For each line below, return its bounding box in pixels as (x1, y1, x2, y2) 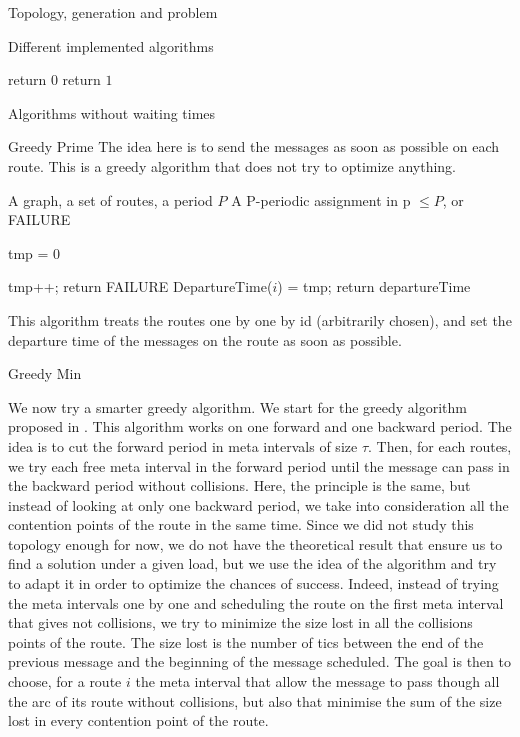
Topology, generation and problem (8, 2, 218, 22)
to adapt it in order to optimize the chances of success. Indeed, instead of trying (8, 573, 499, 594)
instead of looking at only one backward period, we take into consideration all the (8, 494, 509, 515)
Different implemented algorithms (8, 35, 214, 56)
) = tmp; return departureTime (277, 276, 471, 297)
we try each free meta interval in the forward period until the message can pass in (8, 455, 510, 476)
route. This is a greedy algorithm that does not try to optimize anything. (8, 155, 457, 176)
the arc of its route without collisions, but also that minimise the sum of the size (8, 690, 502, 711)
